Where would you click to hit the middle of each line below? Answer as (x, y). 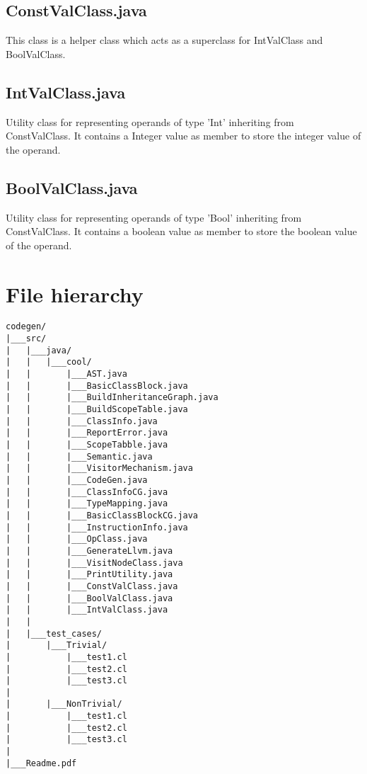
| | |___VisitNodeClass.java (94, 563)
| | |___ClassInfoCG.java (87, 492)
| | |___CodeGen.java (77, 480)
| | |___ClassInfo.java (82, 421)
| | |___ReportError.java (87, 433)
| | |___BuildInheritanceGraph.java (112, 398)
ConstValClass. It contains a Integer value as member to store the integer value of (183, 136)
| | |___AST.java (66, 374)
